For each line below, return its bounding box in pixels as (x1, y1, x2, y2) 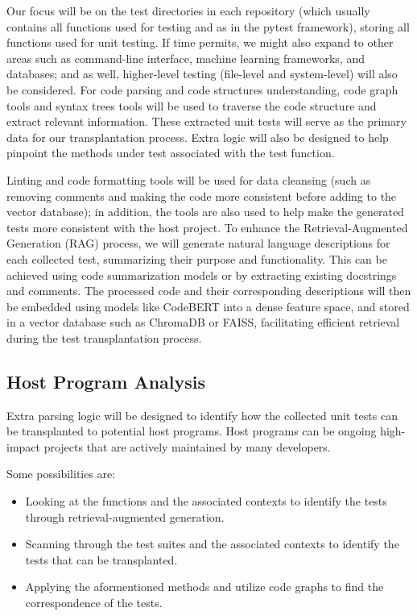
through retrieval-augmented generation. (25, 508, 225, 525)
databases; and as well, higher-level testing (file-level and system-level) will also (6, 65, 398, 82)
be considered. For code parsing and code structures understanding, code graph (6, 81, 398, 98)
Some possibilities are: (6, 465, 116, 482)
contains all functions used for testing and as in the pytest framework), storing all (6, 18, 410, 35)
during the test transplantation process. (6, 329, 202, 346)
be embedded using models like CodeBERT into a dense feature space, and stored (6, 298, 410, 314)
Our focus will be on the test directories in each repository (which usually (6, 2, 370, 19)
